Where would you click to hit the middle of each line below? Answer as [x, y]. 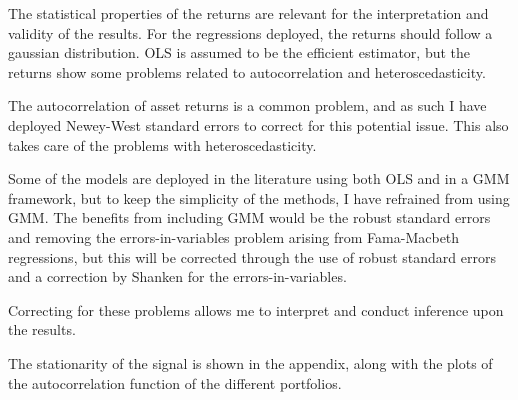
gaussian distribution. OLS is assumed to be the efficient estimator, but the [239, 52]
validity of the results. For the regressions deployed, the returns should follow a [250, 32]
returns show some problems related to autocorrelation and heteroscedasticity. [247, 71]
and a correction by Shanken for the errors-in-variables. [177, 276]
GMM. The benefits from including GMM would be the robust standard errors [249, 217]
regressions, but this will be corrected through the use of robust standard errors [252, 256]
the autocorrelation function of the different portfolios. [175, 382]
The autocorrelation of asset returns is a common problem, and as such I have [247, 105]
